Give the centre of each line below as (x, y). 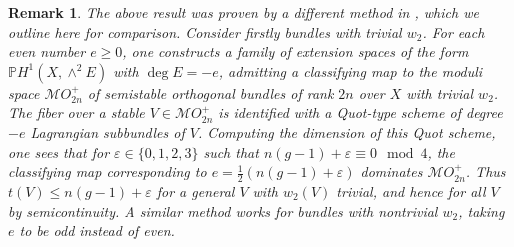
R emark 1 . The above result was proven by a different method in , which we (243, 12)
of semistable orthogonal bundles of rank (210, 92)
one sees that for (59, 151)
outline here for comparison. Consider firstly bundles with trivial (205, 31)
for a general (195, 190)
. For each (453, 31)
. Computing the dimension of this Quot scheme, (346, 131)
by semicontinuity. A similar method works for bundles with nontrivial (223, 210)
